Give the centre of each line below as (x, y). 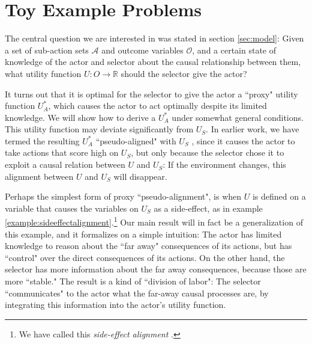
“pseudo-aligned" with (136, 140)
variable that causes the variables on (72, 208)
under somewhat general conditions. (238, 117)
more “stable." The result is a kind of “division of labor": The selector (133, 281)
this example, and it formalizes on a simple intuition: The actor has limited (143, 234)
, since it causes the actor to (243, 140)
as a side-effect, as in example (208, 208)
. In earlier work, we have (253, 129)
